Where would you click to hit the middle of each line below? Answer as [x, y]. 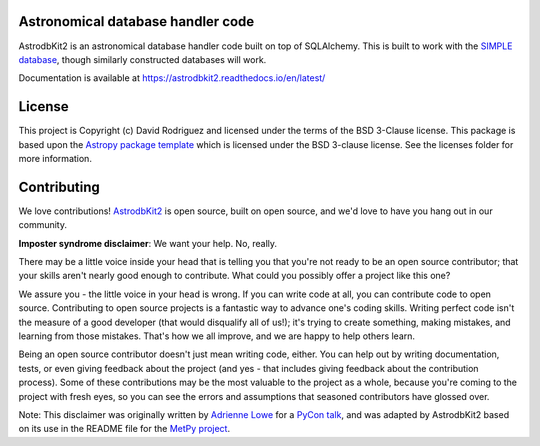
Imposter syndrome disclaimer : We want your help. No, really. [148, 243]
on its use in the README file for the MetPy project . [124, 429]
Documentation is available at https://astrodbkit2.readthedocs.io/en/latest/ [172, 78]
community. [42, 225]
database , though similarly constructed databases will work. [142, 59]
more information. [55, 158]
